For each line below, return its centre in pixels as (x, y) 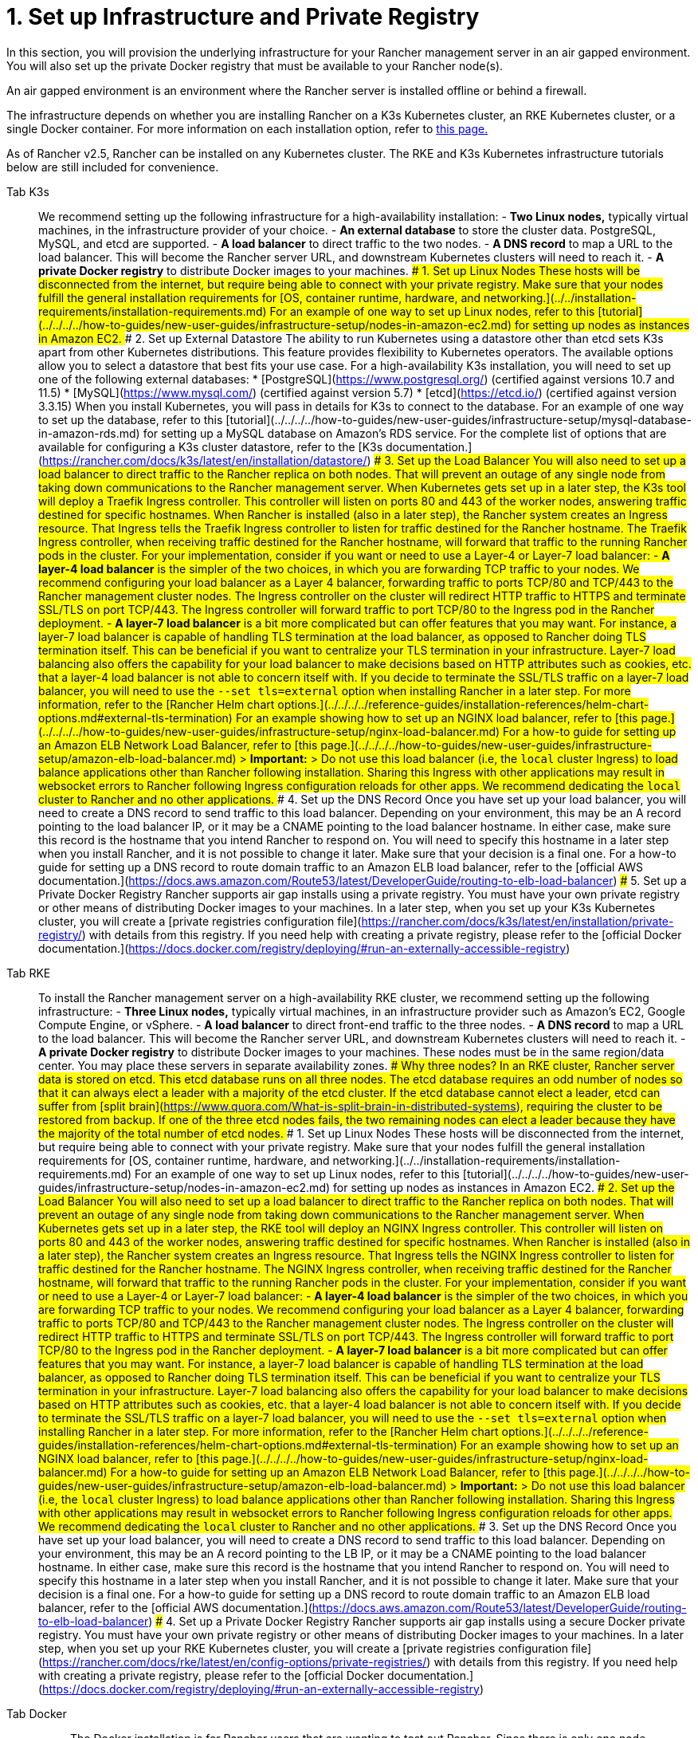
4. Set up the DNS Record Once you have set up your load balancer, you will (487, 799)
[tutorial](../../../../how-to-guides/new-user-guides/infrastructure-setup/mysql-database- (459, 419)
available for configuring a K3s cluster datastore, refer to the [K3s (211, 446)
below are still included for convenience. (113, 167)
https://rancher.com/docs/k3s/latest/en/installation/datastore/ (205, 460)
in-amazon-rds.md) (89, 433)
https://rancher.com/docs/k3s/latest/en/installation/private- (518, 921)
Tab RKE (29, 973)
